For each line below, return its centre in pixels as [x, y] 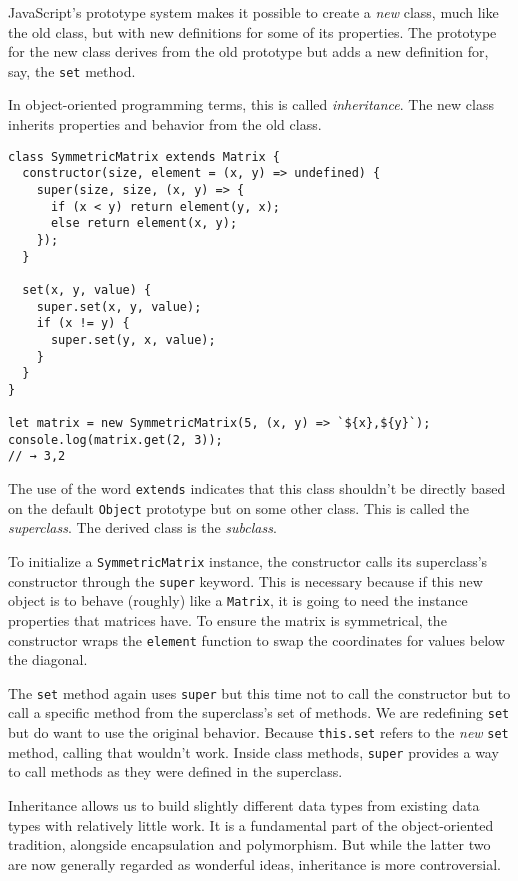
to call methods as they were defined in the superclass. [175, 771]
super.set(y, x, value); [133, 339]
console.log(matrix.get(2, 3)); [115, 439]
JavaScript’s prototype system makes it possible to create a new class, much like [253, 12]
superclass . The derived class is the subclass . [142, 527]
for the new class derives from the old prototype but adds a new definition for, [248, 51]
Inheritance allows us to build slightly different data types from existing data [244, 805]
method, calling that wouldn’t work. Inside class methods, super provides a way [253, 751]
